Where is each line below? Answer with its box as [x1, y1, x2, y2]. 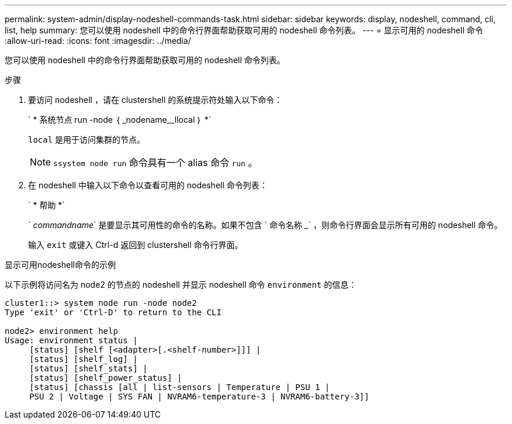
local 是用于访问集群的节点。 [28, 135, 146, 144]
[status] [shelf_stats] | [29, 364, 148, 373]
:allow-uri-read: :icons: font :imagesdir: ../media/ [5, 36, 191, 46]
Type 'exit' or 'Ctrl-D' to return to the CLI [5, 308, 222, 317]
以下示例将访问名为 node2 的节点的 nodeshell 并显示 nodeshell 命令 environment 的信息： [5, 280, 357, 289]
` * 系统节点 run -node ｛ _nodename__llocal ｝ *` [28, 115, 212, 125]
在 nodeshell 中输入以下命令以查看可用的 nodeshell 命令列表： [28, 180, 268, 190]
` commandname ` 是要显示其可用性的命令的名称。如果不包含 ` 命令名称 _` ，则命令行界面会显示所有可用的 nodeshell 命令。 [28, 220, 503, 230]
